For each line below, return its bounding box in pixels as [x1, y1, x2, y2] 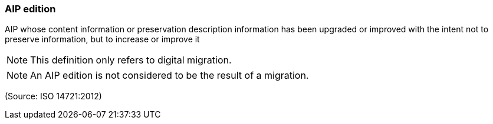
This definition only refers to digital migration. [30, 54, 232, 66]
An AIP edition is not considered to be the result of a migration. [30, 69, 309, 82]
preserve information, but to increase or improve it [5, 34, 200, 45]
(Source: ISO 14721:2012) [5, 91, 102, 102]
